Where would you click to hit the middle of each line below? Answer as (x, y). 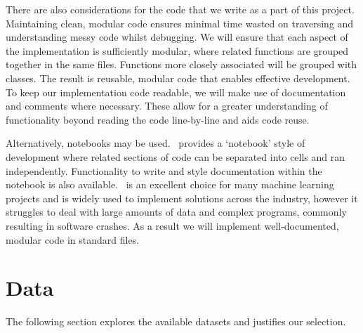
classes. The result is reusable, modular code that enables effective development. (178, 78)
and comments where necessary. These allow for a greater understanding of (167, 106)
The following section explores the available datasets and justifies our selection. (176, 321)
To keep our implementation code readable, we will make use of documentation (176, 92)
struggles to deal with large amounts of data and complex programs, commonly (176, 212)
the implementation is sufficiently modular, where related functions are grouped (177, 50)
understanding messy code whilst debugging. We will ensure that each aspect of (177, 37)
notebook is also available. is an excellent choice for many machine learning (170, 184)
